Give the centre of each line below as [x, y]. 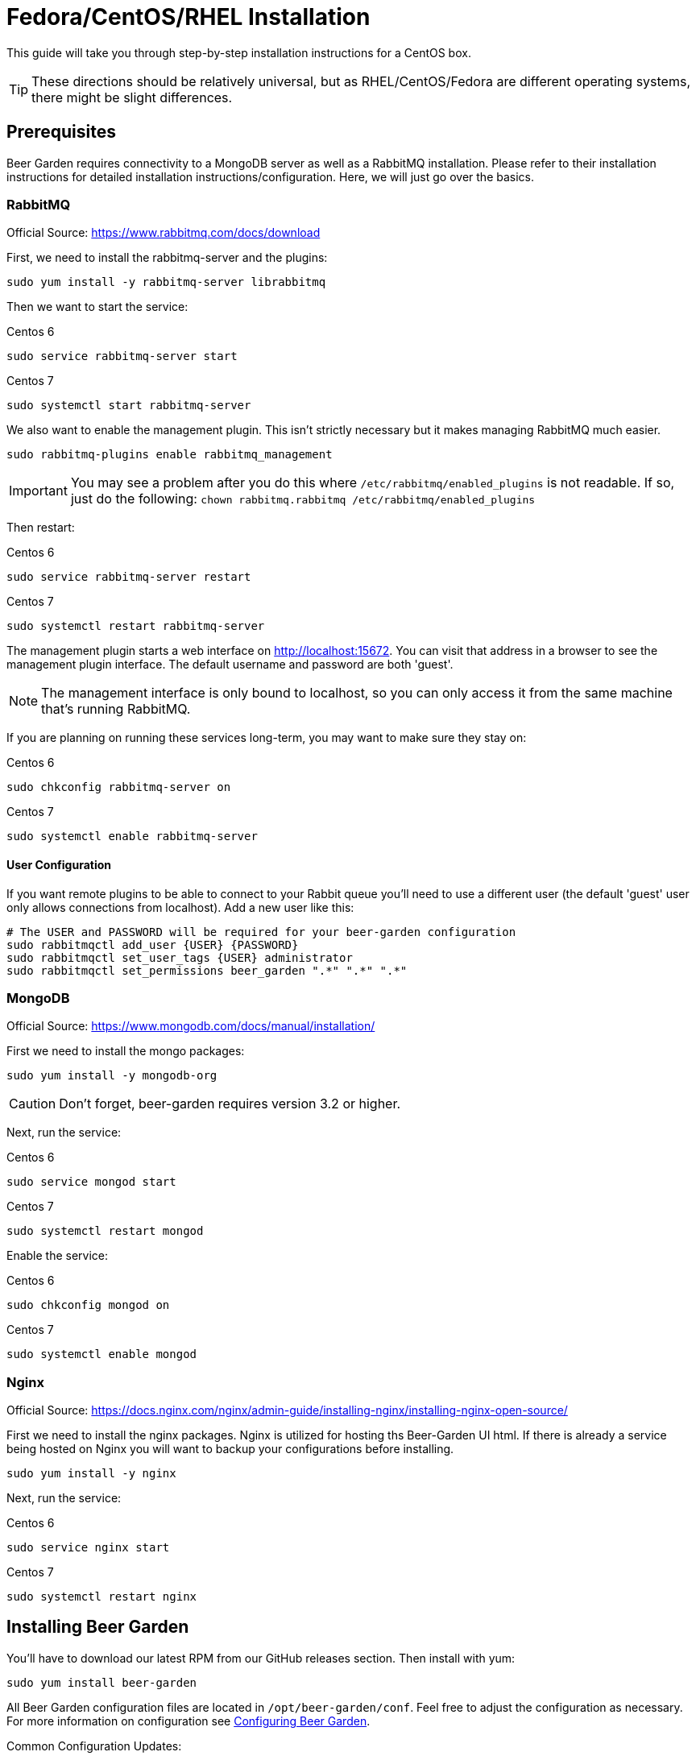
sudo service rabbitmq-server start [122, 356]
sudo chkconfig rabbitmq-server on [119, 787]
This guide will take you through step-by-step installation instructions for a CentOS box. [239, 52]
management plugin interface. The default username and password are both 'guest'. [230, 665]
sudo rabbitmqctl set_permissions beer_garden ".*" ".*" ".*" [207, 970]
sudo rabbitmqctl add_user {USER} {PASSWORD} [153, 944]
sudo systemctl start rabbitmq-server [129, 406]
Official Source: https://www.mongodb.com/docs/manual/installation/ [191, 1026]
